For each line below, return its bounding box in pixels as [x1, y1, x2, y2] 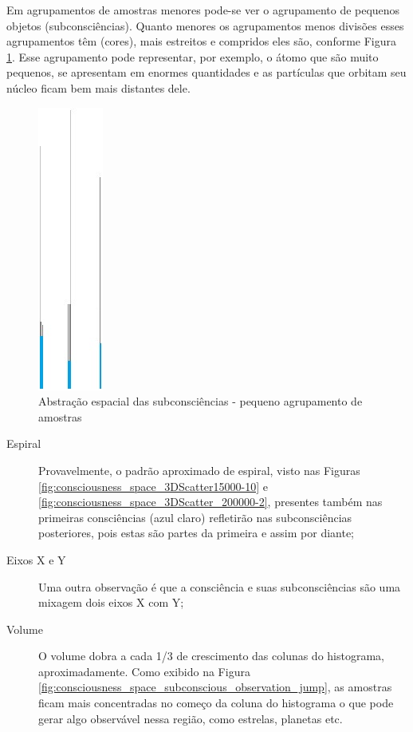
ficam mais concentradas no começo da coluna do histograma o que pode [38, 694, 394, 711]
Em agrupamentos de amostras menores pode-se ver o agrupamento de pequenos [6, 2, 400, 18]
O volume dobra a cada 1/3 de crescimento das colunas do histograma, [38, 647, 384, 664]
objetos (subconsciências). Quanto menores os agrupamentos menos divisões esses [6, 17, 404, 34]
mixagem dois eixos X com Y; [38, 594, 184, 611]
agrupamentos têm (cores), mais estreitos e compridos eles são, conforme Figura [6, 33, 397, 49]
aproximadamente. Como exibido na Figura [38, 663, 250, 679]
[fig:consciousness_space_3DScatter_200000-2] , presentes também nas [38, 493, 383, 510]
